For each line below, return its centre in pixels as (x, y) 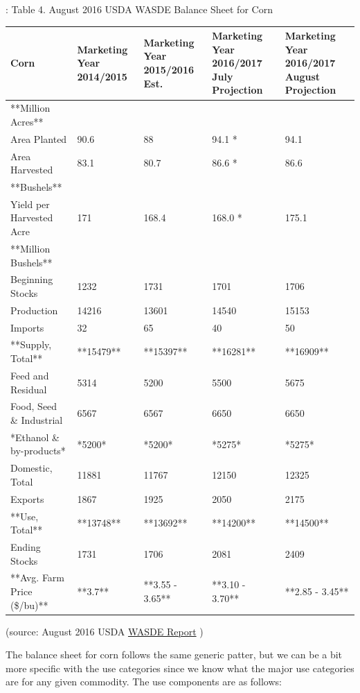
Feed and (30, 375)
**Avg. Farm (38, 577)
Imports (27, 327)
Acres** (27, 121)
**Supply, (31, 344)
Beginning (32, 279)
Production (34, 310)
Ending (26, 546)
